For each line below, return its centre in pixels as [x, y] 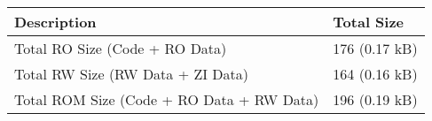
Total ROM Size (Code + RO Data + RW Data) [167, 99]
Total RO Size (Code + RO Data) [121, 48]
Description [55, 22]
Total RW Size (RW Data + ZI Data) [131, 74]
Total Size [369, 22]
